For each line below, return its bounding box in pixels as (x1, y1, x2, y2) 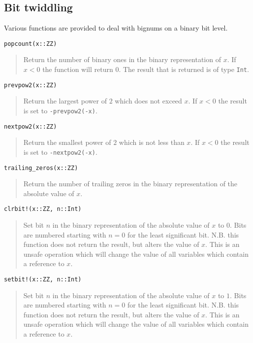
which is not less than (119, 137, 185, 147)
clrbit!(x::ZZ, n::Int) (4, 206, 82, 213)
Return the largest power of (23, 96, 107, 106)
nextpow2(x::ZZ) (4, 123, 57, 130)
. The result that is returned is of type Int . (119, 64, 249, 74)
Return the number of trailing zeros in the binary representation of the (23, 178, 238, 189)
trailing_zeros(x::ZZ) (4, 164, 78, 171)
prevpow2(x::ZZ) (4, 81, 57, 89)
